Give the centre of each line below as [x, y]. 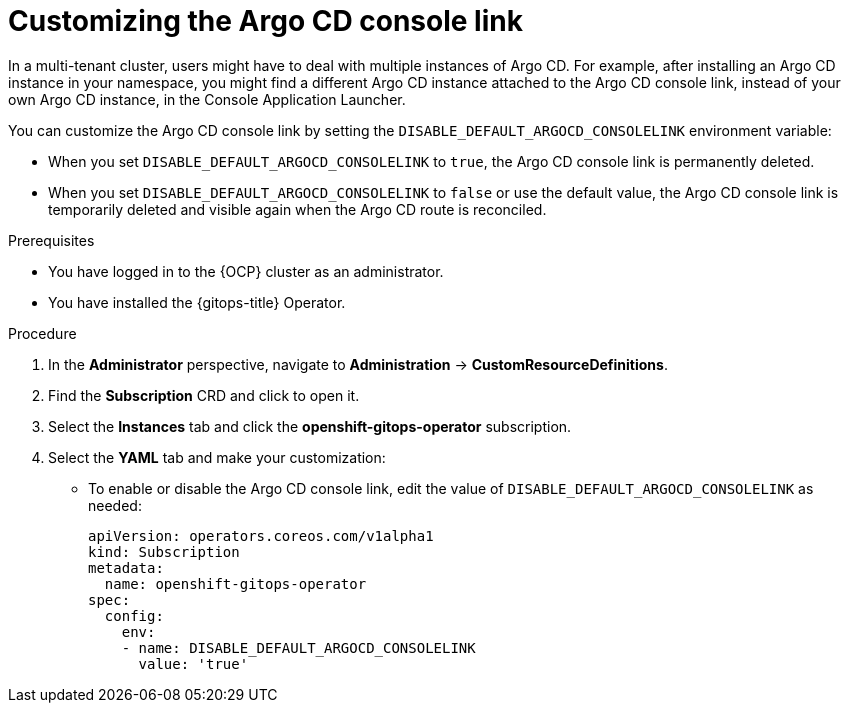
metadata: [126, 567]
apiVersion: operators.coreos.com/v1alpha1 [261, 535]
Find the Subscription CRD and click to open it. [204, 395]
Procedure [42, 333]
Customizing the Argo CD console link [265, 21]
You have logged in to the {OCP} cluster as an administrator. [246, 271]
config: [134, 615]
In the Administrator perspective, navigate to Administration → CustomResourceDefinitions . [358, 364]
